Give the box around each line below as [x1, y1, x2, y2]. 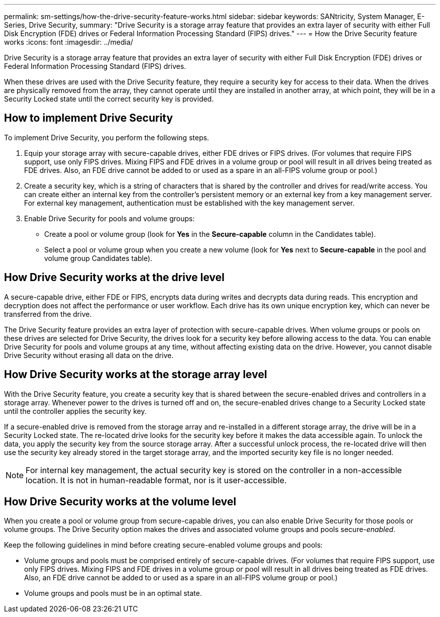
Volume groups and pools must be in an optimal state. [24, 589, 202, 598]
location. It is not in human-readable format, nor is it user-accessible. [26, 475, 287, 485]
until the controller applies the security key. [4, 406, 147, 415]
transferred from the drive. [4, 309, 92, 318]
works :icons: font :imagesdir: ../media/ [4, 38, 133, 46]
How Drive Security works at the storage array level [4, 368, 267, 381]
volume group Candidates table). [44, 253, 153, 262]
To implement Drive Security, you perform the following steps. [4, 133, 209, 142]
